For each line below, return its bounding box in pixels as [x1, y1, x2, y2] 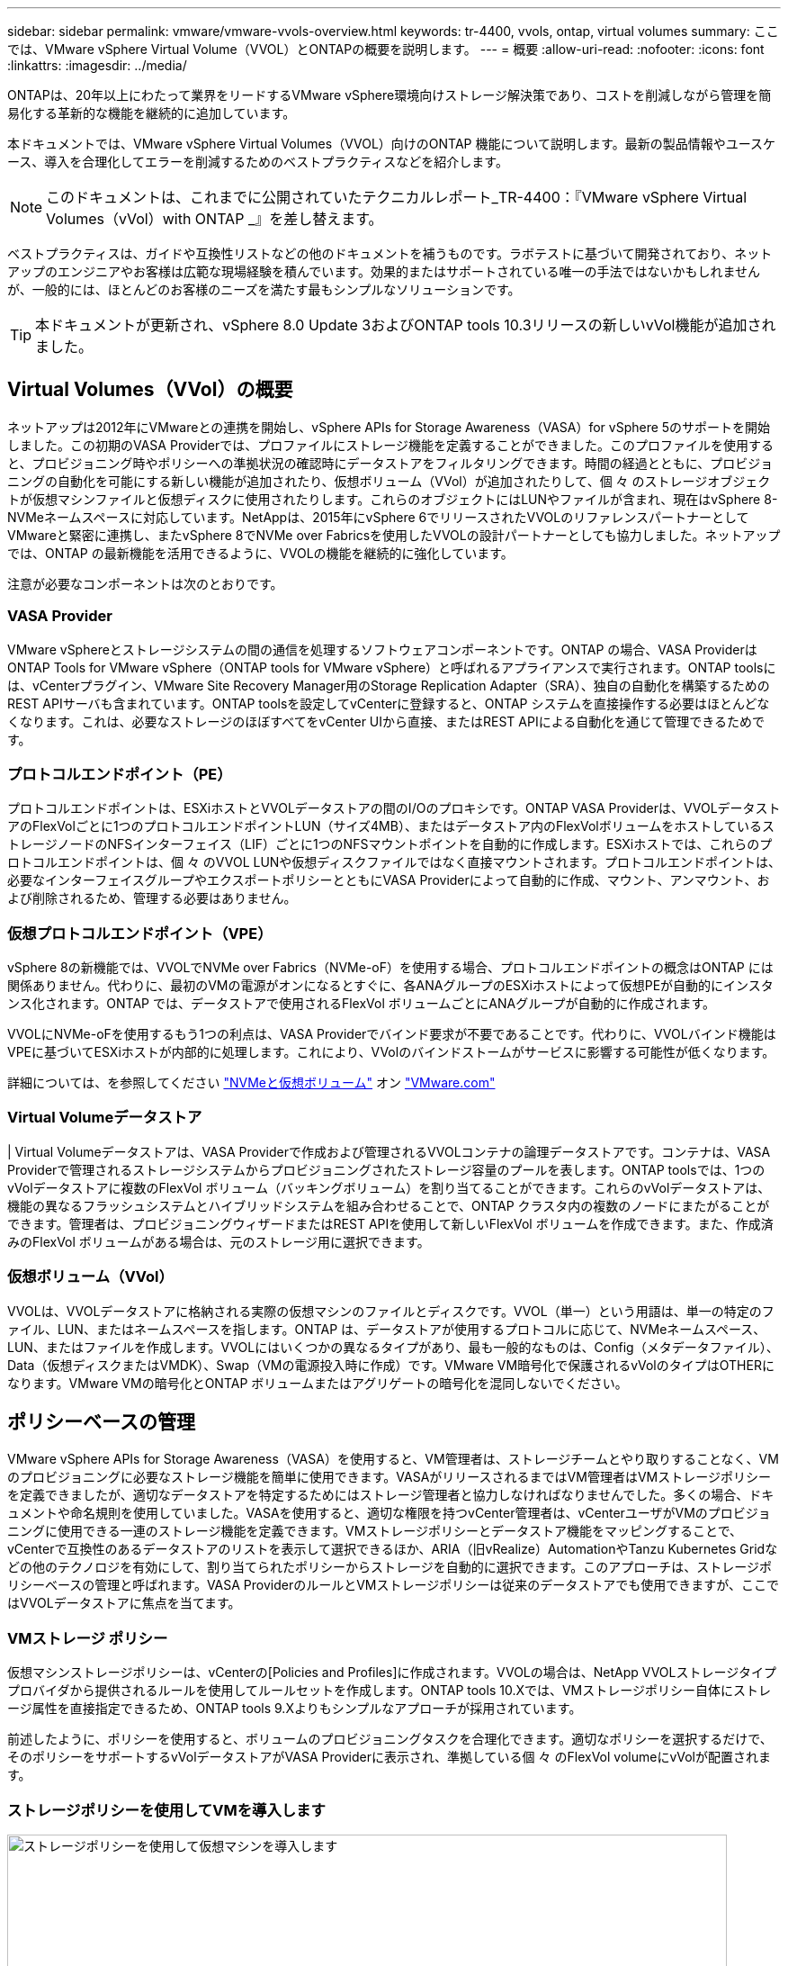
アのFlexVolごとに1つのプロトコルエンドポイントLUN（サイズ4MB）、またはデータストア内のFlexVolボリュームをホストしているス [7, 818, 775, 834]
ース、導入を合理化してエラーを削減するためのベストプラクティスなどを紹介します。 [7, 154, 508, 169]
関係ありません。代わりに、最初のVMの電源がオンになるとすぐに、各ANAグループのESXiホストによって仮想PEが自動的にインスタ [7, 978, 774, 994]
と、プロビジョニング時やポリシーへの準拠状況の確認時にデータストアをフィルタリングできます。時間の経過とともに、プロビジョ [7, 455, 774, 471]
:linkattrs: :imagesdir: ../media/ [7, 58, 187, 73]
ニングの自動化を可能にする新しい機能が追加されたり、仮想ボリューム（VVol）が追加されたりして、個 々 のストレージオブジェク [7, 473, 771, 489]
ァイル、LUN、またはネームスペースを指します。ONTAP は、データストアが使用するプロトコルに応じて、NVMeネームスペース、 [7, 1321, 766, 1337]
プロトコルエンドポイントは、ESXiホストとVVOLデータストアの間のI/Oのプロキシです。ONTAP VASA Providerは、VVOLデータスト [7, 800, 781, 816]
